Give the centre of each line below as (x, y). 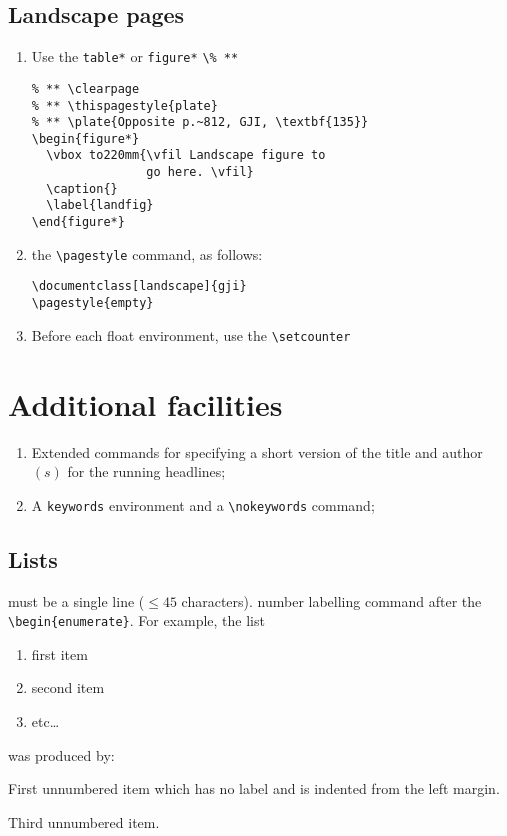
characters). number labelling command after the (331, 600)
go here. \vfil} (200, 172)
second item (68, 687)
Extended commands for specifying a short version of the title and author (257, 451)
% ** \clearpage (85, 88)
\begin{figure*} (85, 138)
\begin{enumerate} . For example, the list (136, 620)
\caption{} (82, 188)
